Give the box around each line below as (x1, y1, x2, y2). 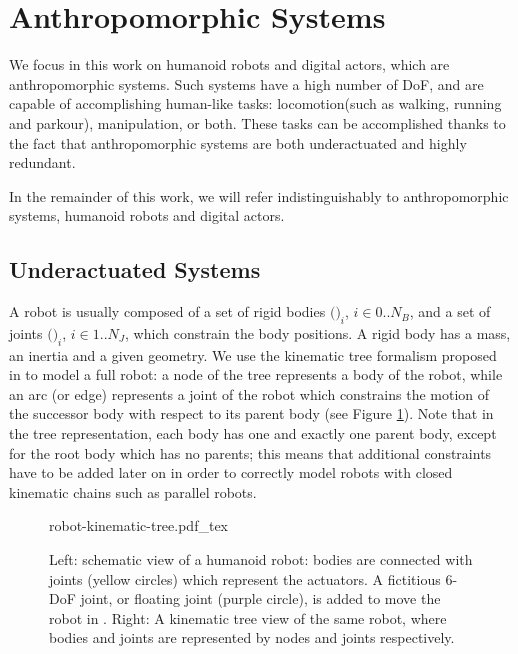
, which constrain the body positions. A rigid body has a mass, (125, 322, 511, 343)
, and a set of (409, 301, 491, 322)
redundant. (9, 152, 76, 173)
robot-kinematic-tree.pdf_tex (49, 515, 228, 536)
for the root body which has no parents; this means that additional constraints (9, 442, 492, 463)
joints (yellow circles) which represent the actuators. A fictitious (49, 568, 441, 589)
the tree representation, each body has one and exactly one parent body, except (9, 423, 497, 444)
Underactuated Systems (9, 254, 261, 285)
